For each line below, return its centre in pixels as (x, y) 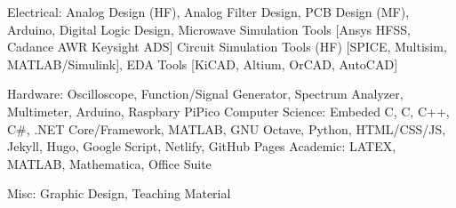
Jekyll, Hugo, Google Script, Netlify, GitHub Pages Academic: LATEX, (202, 146)
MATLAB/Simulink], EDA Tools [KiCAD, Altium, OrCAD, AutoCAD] (203, 64)
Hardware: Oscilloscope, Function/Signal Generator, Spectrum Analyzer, (205, 94)
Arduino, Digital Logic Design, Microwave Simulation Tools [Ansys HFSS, (209, 29)
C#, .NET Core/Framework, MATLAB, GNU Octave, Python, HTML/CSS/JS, (227, 128)
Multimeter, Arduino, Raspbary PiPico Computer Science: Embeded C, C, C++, (228, 111)
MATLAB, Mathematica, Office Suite (109, 163)
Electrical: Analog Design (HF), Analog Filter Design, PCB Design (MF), (208, 12)
